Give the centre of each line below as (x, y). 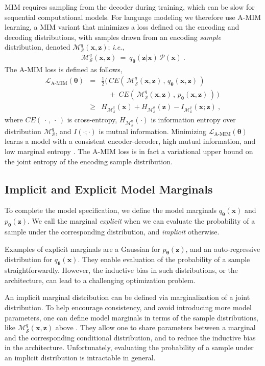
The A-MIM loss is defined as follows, (64, 69)
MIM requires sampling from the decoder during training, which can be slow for (130, 7)
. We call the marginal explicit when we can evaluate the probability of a (141, 221)
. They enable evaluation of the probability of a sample (164, 259)
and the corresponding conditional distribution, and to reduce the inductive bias (130, 337)
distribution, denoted (38, 47)
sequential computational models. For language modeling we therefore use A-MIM (133, 17)
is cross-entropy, (92, 120)
